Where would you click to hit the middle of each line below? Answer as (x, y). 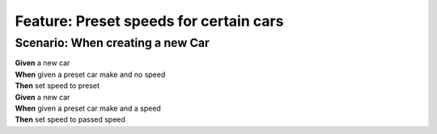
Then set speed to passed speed (70, 119)
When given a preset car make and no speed (90, 74)
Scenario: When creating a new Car (112, 43)
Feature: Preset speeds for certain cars (149, 21)
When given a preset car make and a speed (88, 108)
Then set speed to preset (57, 86)
